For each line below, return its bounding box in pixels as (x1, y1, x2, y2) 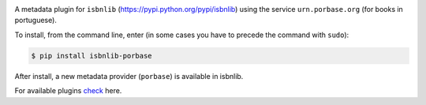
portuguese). (14, 16, 57, 25)
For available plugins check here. (14, 86, 122, 96)
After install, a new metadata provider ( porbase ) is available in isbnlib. (14, 71, 244, 81)
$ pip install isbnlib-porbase (31, 51, 153, 60)
